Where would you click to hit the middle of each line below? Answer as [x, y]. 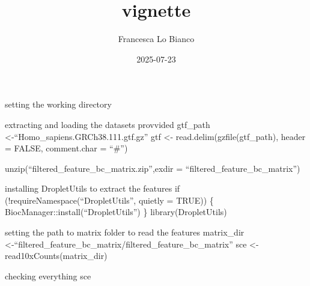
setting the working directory [58, 104]
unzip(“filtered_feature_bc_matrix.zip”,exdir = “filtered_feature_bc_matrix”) [153, 168]
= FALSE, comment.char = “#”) [66, 148]
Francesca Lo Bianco [156, 39]
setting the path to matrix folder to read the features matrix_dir [125, 232]
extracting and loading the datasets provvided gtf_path [108, 124]
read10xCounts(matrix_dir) [56, 256]
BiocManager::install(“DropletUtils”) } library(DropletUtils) [116, 212]
